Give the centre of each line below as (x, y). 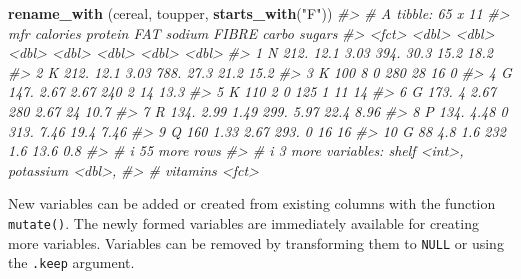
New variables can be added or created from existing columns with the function (252, 203)
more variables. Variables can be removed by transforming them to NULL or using (256, 242)
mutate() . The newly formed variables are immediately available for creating (243, 222)
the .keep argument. (71, 262)
